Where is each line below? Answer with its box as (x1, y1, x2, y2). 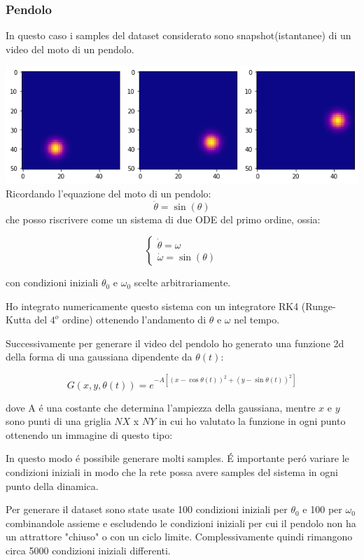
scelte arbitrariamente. (134, 275, 231, 290)
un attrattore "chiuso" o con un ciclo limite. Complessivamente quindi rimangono (6, 529, 353, 544)
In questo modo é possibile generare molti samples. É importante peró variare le (6, 451, 349, 465)
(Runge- (301, 298, 336, 313)
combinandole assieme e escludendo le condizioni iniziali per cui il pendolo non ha (6, 515, 356, 530)
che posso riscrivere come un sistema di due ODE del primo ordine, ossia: (6, 211, 321, 226)
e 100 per (302, 502, 342, 517)
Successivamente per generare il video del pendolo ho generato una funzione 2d (6, 335, 344, 350)
